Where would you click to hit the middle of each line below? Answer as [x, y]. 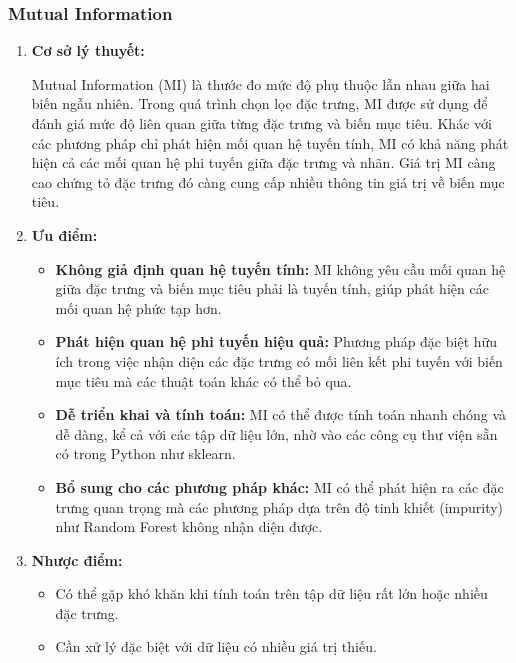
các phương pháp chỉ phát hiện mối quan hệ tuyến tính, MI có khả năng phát [270, 142]
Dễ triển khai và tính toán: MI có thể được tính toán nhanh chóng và [281, 414]
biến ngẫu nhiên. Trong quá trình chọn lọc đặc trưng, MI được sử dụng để [259, 103]
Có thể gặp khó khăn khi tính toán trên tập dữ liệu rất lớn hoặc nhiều [271, 593]
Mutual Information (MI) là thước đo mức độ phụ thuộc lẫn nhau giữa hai [260, 83]
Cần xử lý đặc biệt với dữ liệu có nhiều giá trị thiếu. [216, 646]
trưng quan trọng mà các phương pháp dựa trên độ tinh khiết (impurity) [279, 506]
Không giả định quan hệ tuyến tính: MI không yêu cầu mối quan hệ [280, 268]
